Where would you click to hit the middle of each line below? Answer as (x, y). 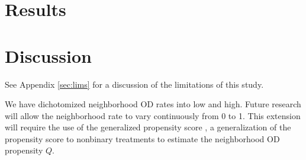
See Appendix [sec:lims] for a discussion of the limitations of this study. (134, 84)
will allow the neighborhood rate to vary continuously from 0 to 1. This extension (153, 115)
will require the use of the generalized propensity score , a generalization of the (148, 127)
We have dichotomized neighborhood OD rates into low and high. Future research (153, 104)
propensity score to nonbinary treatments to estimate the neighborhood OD (142, 138)
